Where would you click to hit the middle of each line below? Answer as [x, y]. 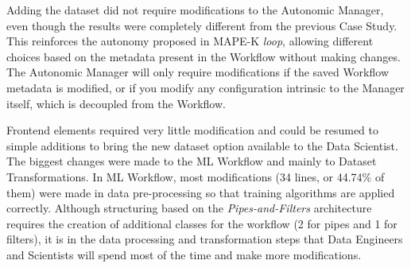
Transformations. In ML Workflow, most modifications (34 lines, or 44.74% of [196, 176]
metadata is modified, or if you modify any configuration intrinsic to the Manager [205, 87]
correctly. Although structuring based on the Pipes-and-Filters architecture [189, 208]
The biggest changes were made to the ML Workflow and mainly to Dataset [192, 161]
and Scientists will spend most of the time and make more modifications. [184, 254]
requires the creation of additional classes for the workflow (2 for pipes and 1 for [202, 223]
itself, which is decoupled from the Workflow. [116, 103]
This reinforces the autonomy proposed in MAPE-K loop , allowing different [190, 41]
